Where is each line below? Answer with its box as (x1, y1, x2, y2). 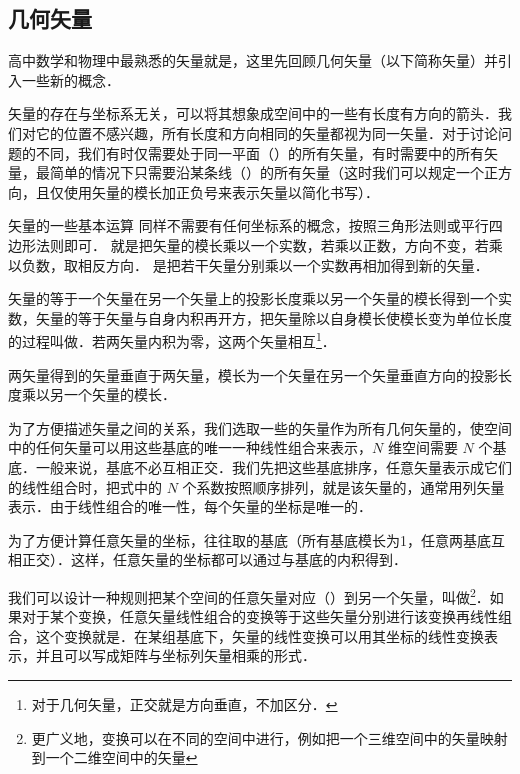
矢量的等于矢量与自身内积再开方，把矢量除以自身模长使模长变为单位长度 (35, 307, 512, 328)
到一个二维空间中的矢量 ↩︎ (31, 747, 198, 768)
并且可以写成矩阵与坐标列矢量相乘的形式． (35, 645, 316, 666)
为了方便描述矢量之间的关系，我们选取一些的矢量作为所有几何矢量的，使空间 (8, 417, 512, 438)
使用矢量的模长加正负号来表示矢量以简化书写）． (63, 181, 379, 202)
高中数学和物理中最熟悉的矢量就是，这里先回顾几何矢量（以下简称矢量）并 (8, 50, 498, 71)
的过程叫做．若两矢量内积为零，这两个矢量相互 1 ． (8, 328, 336, 351)
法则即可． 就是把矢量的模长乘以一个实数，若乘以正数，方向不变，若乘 (35, 234, 503, 255)
